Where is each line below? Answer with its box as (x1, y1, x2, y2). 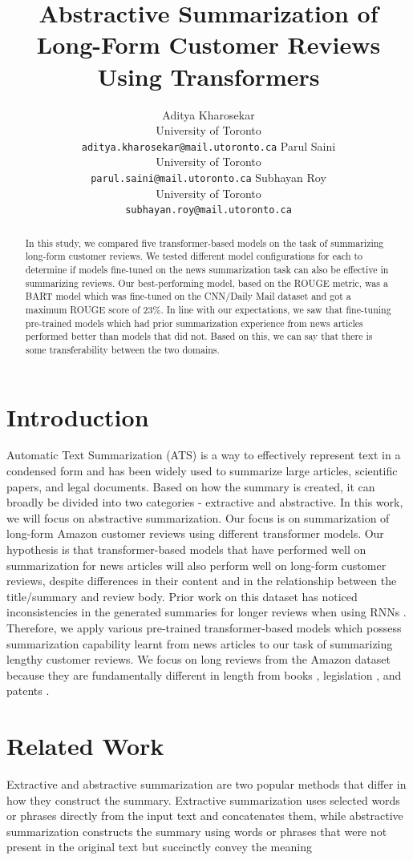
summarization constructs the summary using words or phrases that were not (6, 822, 387, 839)
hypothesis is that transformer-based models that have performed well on (6, 541, 366, 558)
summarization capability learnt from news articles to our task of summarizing (6, 635, 393, 652)
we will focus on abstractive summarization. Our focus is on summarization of (6, 509, 390, 526)
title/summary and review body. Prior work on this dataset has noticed (6, 587, 358, 604)
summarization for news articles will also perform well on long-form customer (6, 556, 387, 573)
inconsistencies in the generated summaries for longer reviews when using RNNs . (6, 604, 407, 620)
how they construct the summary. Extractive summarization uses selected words (6, 791, 400, 808)
